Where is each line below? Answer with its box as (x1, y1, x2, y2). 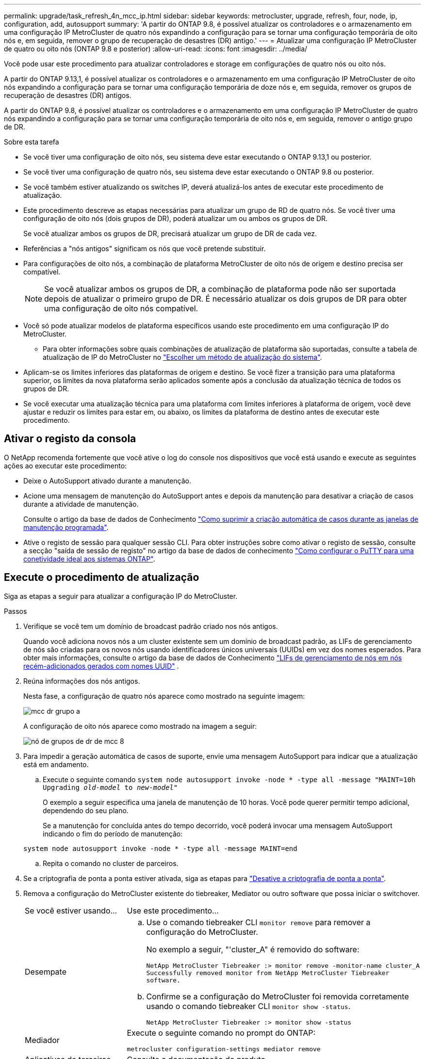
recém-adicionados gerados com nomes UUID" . (23, 661, 179, 670)
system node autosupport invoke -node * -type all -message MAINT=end (23, 844, 297, 852)
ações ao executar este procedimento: (4, 461, 127, 470)
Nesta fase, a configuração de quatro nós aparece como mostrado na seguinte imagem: (23, 691, 305, 700)
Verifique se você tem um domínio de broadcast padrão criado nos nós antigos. (23, 622, 278, 630)
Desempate (25, 966, 67, 977)
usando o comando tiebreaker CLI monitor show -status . (146, 1001, 351, 1011)
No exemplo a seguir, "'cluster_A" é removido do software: (146, 944, 360, 954)
